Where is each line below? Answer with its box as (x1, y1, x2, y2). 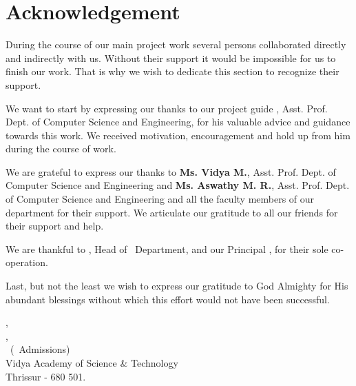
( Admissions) (10, 342, 70, 356)
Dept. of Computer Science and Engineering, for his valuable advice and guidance (6, 114, 350, 129)
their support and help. (6, 219, 104, 233)
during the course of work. (6, 141, 116, 156)
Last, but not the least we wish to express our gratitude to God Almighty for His (6, 278, 348, 293)
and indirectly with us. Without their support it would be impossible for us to (6, 50, 336, 65)
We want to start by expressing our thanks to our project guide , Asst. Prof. (6, 101, 328, 115)
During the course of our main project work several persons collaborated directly (6, 37, 346, 52)
